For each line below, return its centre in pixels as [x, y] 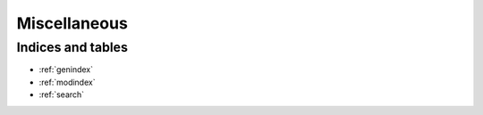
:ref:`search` [62, 94]
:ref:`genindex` [66, 70]
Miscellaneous [72, 23]
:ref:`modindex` [67, 82]
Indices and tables [72, 47]
